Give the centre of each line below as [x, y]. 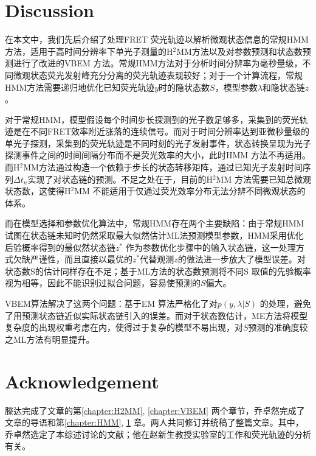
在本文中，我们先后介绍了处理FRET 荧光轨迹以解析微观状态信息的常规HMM [157, 39]
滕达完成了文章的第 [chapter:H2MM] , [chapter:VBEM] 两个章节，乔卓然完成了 [155, 410]
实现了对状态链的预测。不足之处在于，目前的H [120, 179]
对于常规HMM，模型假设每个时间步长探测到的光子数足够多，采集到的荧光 [152, 119]
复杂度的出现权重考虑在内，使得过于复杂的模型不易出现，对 [124, 327]
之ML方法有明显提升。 [50, 339]
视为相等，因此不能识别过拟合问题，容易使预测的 [103, 283]
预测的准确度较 [278, 327]
